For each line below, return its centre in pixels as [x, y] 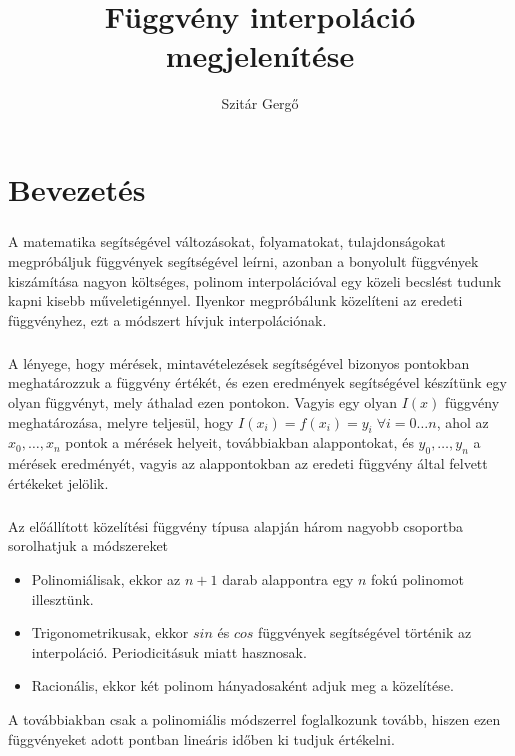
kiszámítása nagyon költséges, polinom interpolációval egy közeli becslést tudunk [255, 280]
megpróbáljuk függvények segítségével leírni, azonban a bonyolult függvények [243, 261]
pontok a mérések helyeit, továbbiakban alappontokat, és [239, 442]
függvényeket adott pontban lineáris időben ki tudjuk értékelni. [201, 738]
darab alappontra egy [288, 578]
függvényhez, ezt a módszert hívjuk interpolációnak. [167, 319]
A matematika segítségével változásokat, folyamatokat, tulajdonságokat [227, 241]
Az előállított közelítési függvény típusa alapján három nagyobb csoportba [235, 525]
